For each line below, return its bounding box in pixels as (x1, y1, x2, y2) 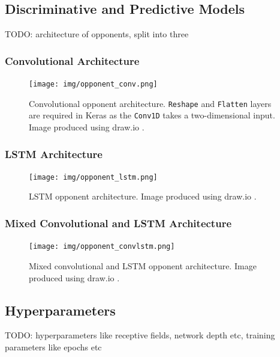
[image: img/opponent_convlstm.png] (29, 242, 175, 251)
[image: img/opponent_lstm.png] (29, 172, 158, 182)
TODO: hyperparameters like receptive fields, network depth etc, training (5, 329, 275, 341)
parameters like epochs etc (5, 340, 102, 353)
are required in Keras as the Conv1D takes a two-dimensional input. (29, 109, 275, 121)
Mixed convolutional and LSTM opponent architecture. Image (29, 259, 257, 272)
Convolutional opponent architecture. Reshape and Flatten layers (29, 97, 272, 109)
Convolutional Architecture (5, 53, 140, 68)
